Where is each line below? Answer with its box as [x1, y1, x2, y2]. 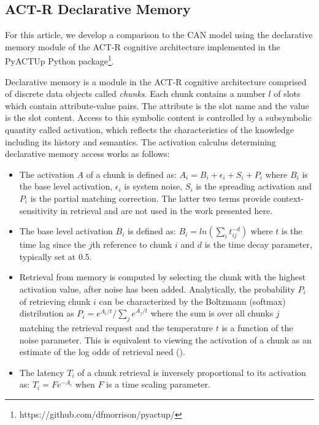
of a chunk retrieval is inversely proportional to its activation [77, 366, 306, 378]
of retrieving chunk [19, 294, 91, 307]
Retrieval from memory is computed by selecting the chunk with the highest [19, 270, 306, 283]
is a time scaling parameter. [106, 378, 210, 391]
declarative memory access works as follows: [5, 147, 170, 160]
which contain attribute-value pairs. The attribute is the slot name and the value [5, 99, 309, 112]
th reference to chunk [92, 238, 172, 251]
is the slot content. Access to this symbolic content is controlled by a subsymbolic [5, 111, 312, 124]
